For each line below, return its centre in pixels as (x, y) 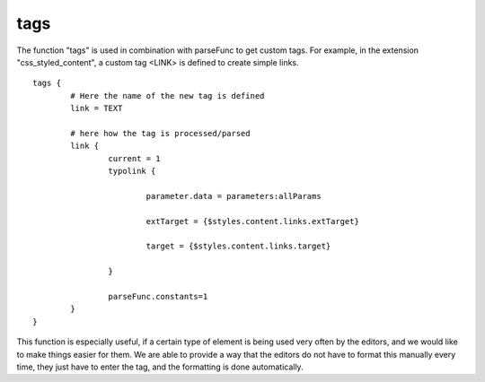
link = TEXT (97, 109)
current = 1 (134, 158)
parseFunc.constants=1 (158, 296)
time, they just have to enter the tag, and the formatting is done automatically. (160, 367)
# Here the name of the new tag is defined (168, 95)
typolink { (132, 171)
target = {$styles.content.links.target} (238, 246)
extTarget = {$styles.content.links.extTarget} (252, 221)
